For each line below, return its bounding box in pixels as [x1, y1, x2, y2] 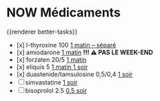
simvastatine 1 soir [25, 78, 78, 87]
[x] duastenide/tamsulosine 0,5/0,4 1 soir [16, 70, 133, 78]
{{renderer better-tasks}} [6, 27, 78, 36]
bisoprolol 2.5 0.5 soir [25, 86, 88, 94]
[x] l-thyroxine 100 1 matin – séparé [16, 41, 117, 49]
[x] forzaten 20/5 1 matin [16, 55, 87, 63]
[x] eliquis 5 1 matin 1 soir [16, 63, 88, 71]
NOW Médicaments [6, 5, 121, 21]
